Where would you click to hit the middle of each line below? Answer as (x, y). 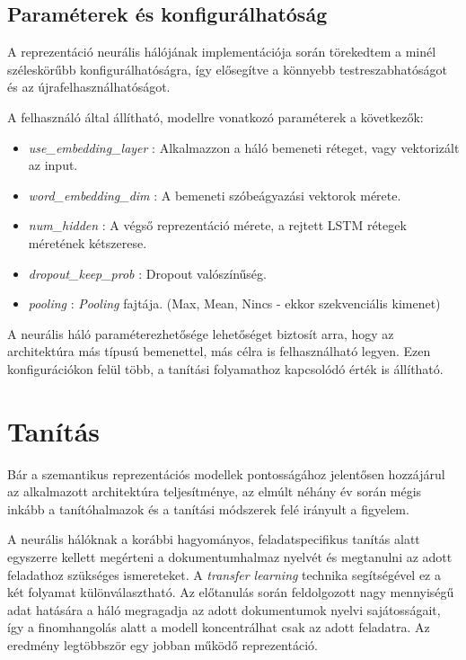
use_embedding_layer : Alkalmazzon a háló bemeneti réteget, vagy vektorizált (244, 147)
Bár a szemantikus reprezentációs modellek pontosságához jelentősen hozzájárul (226, 473)
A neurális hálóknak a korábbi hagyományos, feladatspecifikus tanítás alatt (214, 539)
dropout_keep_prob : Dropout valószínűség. (147, 273)
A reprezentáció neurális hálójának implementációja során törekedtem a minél (222, 52)
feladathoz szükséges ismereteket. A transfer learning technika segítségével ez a (224, 574)
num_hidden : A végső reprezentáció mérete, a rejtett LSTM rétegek (217, 225)
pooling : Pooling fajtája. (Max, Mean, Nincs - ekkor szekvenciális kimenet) (234, 303)
